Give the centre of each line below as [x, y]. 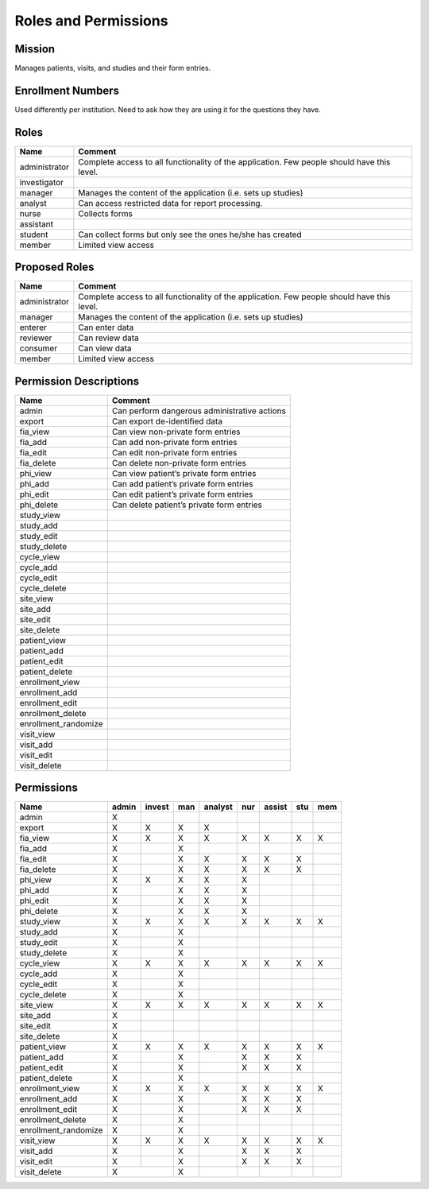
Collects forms [105, 213]
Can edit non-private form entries [174, 452]
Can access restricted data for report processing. [170, 203]
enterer [33, 327]
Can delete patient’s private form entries [187, 505]
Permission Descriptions [77, 381]
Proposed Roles [54, 267]
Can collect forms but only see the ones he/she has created [190, 234]
